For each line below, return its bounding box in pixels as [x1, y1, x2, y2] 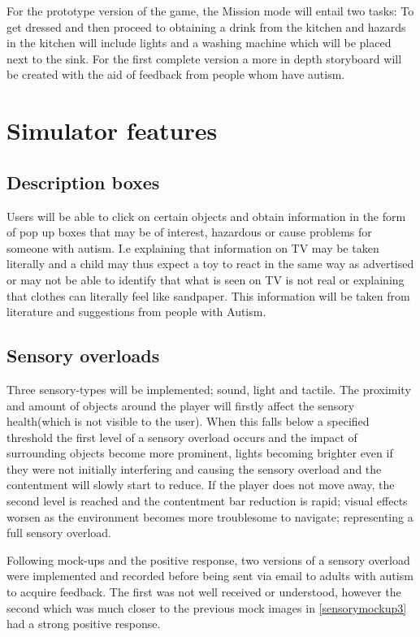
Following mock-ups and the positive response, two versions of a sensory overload [6, 551, 410, 568]
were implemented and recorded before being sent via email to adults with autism [6, 567, 414, 584]
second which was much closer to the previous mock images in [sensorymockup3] [6, 599, 407, 616]
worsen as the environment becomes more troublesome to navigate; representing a [6, 508, 414, 525]
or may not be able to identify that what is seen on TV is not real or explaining [6, 271, 405, 288]
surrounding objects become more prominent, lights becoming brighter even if [6, 444, 393, 461]
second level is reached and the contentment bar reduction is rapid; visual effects [6, 492, 408, 509]
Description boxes [6, 169, 160, 194]
